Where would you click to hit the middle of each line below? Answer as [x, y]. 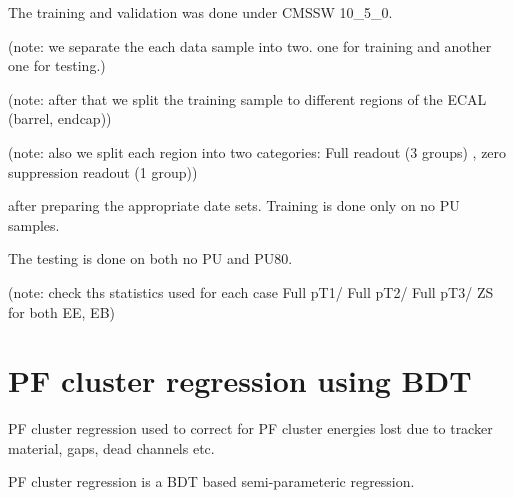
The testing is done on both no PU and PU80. [150, 258]
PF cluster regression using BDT [240, 380]
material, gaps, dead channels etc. [111, 447]
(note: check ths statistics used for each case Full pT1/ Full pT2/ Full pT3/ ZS [251, 291]
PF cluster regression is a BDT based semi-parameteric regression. [211, 481]
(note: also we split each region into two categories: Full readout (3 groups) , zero [257, 151]
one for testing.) [57, 65]
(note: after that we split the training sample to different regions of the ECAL [247, 98]
